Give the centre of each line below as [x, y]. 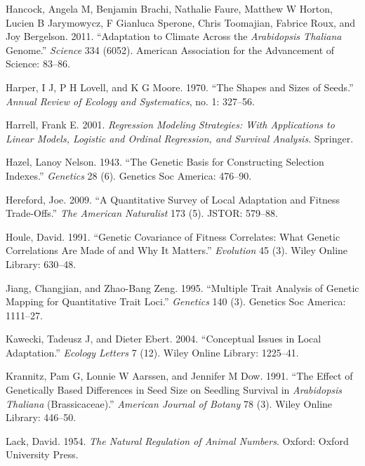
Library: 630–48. [41, 264]
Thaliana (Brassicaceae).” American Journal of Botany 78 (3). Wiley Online [169, 403]
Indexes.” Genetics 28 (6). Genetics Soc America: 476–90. [129, 175]
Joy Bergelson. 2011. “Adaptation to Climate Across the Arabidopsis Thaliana [174, 36]
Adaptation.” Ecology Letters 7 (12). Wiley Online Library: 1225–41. [152, 352]
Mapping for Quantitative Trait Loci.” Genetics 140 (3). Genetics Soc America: [176, 301]
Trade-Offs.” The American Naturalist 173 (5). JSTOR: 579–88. [142, 213]
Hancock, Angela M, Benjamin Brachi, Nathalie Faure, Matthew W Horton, [169, 8]
